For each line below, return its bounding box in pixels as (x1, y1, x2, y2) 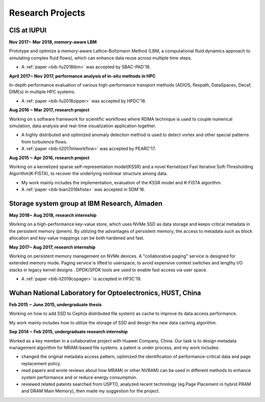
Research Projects (9, 7, 85, 18)
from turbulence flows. (21, 139, 68, 144)
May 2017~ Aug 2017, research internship (9, 244, 96, 250)
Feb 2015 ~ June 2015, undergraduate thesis (9, 302, 102, 308)
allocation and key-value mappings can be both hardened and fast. (9, 235, 145, 241)
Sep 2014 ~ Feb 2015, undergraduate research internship (9, 329, 128, 335)
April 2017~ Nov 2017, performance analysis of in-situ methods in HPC (9, 73, 156, 79)
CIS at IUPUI (9, 26, 47, 34)
